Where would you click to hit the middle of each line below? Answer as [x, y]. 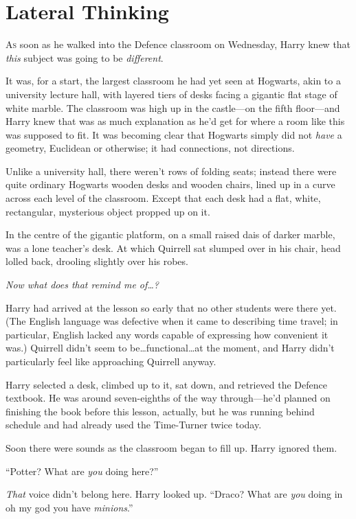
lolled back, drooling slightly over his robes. [97, 261]
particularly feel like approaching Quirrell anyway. [111, 361]
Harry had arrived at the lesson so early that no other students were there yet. [171, 307]
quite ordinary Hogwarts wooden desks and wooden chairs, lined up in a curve [170, 184]
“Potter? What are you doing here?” [82, 471]
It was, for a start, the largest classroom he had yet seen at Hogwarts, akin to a [173, 81]
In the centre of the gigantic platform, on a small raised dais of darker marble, [170, 234]
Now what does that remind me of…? [82, 285]
